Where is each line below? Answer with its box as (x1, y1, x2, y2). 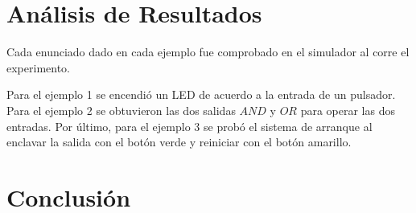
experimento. (6, 59, 70, 76)
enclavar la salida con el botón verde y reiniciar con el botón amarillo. (6, 133, 352, 150)
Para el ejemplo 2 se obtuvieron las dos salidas (6, 101, 236, 118)
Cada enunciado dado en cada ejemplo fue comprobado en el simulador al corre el (6, 43, 410, 60)
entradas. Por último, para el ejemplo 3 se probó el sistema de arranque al (6, 117, 373, 134)
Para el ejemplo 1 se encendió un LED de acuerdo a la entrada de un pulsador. (6, 86, 396, 103)
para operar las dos (300, 101, 395, 118)
